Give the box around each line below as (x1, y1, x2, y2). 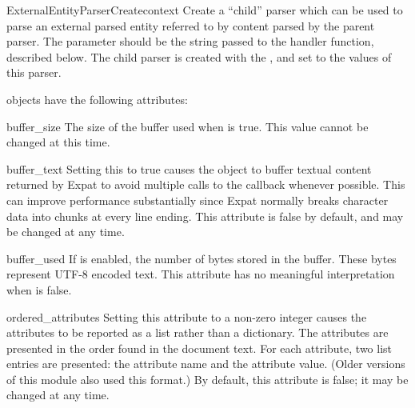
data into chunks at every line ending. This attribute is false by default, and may (6, 207, 404, 224)
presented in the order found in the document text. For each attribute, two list (6, 339, 393, 356)
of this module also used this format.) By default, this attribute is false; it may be (6, 370, 409, 387)
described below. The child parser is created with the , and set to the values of (6, 48, 392, 65)
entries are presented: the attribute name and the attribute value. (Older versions (6, 355, 405, 372)
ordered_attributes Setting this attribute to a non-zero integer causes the (6, 308, 367, 325)
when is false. (6, 281, 72, 298)
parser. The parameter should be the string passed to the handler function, (6, 33, 374, 50)
